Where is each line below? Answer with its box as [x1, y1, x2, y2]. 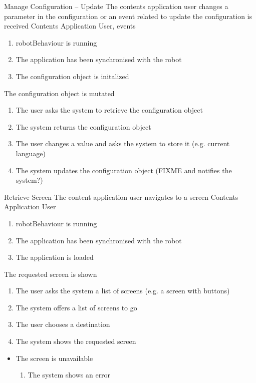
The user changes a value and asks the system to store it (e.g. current [16, 138, 230, 149]
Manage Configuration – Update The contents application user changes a [4, 1, 228, 11]
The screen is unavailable [16, 352, 93, 363]
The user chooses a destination [16, 319, 110, 329]
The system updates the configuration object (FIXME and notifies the [16, 165, 232, 175]
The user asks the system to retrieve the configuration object [16, 105, 203, 115]
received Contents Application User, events [4, 21, 136, 31]
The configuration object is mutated [4, 88, 115, 98]
